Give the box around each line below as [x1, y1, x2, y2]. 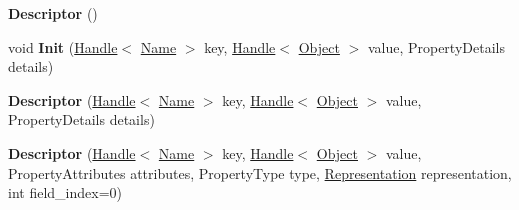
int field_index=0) [8, 182, 122, 203]
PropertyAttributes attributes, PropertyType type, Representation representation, [8, 162, 512, 183]
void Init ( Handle [8, 36, 118, 57]
